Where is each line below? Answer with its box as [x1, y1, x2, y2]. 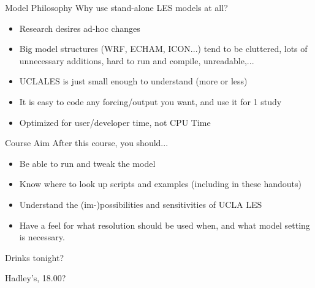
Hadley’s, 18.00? [5, 271, 66, 284]
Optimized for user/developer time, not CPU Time [19, 116, 211, 128]
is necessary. [19, 231, 65, 243]
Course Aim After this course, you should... [5, 136, 169, 149]
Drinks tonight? [5, 251, 64, 264]
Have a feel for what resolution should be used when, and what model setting [19, 218, 310, 231]
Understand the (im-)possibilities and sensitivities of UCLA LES [19, 198, 262, 210]
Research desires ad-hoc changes [19, 21, 140, 34]
